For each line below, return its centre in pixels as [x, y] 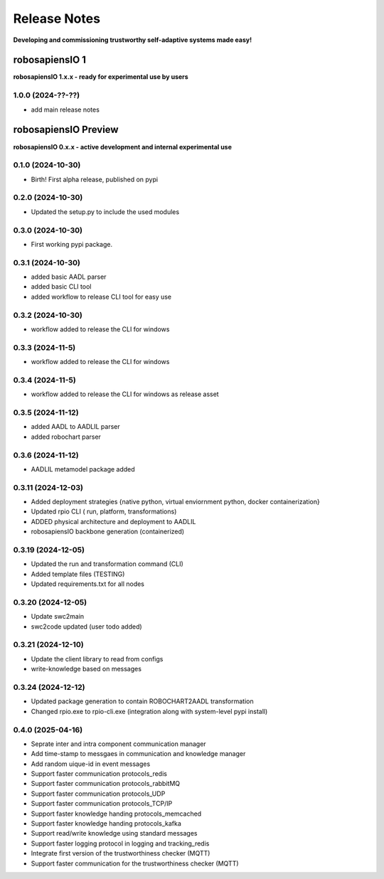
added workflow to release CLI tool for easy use [101, 297]
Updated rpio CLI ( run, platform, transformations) [104, 511]
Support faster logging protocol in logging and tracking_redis [120, 843]
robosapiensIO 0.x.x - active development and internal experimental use [123, 146]
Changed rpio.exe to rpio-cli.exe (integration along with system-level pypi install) [149, 711]
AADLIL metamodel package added [83, 469]
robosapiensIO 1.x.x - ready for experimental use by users [101, 77]
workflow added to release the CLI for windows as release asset [125, 394]
